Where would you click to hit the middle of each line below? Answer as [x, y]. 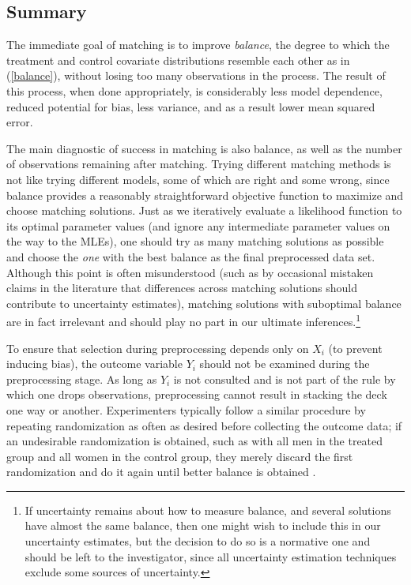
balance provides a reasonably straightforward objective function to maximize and [205, 195]
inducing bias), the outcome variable [94, 364]
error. [20, 122]
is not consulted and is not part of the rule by [285, 379]
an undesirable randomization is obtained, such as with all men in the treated [195, 441]
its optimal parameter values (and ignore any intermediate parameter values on [198, 225]
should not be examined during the [285, 364]
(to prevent [355, 348]
